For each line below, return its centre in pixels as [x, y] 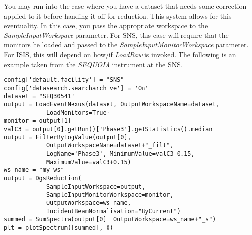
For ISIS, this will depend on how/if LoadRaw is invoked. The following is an [120, 54]
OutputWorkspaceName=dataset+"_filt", [110, 146]
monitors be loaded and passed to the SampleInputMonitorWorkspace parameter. [126, 45]
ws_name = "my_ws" [34, 170]
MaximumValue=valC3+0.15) [89, 162]
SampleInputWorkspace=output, [96, 186]
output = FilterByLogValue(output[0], [68, 137]
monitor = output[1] [38, 121]
